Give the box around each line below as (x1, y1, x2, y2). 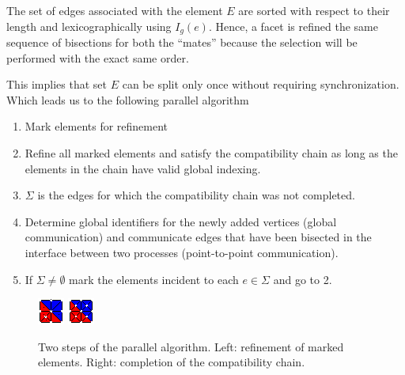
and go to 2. (273, 271, 332, 287)
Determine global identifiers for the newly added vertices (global (25, 213, 337, 229)
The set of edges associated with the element (6, 2, 223, 18)
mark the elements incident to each (69, 271, 239, 287)
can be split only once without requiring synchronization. (122, 76, 399, 93)
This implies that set (6, 76, 107, 93)
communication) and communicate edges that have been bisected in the (25, 229, 372, 245)
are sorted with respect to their (238, 2, 390, 18)
